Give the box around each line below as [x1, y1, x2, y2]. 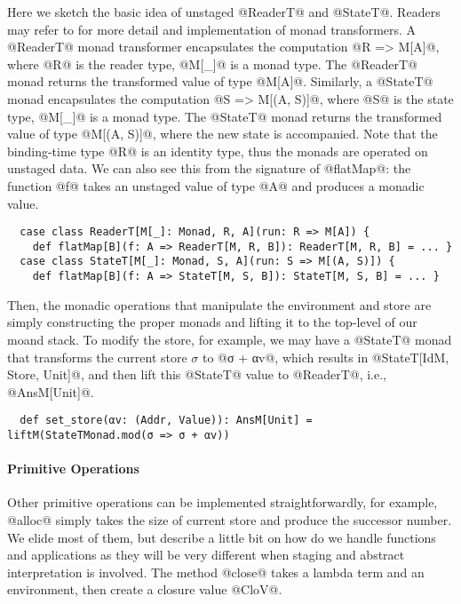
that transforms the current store [7, 347, 187, 366]
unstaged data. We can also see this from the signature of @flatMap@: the [7, 159, 411, 178]
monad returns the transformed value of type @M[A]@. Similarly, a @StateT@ [7, 72, 433, 91]
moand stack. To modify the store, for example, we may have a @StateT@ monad [7, 330, 452, 348]
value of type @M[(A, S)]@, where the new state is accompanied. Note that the [7, 124, 438, 143]
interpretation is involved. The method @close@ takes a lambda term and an [7, 562, 425, 581]
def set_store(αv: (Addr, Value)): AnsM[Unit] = [20, 414, 313, 427]
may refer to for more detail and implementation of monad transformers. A [7, 20, 417, 38]
